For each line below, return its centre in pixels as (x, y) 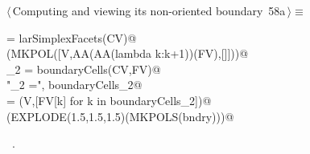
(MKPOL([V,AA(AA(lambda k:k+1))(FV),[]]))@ (128, 53)
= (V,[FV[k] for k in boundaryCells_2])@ (109, 100)
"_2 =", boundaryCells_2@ (74, 85)
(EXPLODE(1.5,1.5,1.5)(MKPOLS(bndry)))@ (120, 116)
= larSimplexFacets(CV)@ (72, 37)
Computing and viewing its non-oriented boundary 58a (149, 10)
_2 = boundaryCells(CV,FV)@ (84, 69)
